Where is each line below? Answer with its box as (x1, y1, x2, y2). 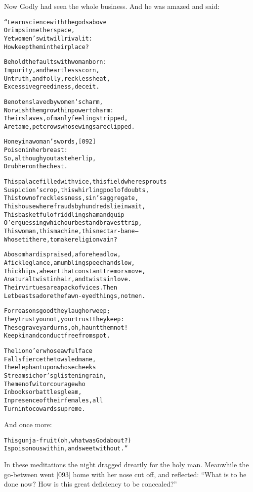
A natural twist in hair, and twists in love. (4, 276, 131, 283)
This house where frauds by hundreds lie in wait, (4, 203, 146, 210)
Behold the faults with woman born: (4, 58, 107, 66)
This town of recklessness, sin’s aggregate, (4, 195, 139, 202)
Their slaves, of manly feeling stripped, (4, 115, 128, 122)
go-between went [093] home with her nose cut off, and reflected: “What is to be (4, 469, 247, 479)
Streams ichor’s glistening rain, (4, 372, 107, 379)
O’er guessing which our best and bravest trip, (4, 219, 142, 227)
